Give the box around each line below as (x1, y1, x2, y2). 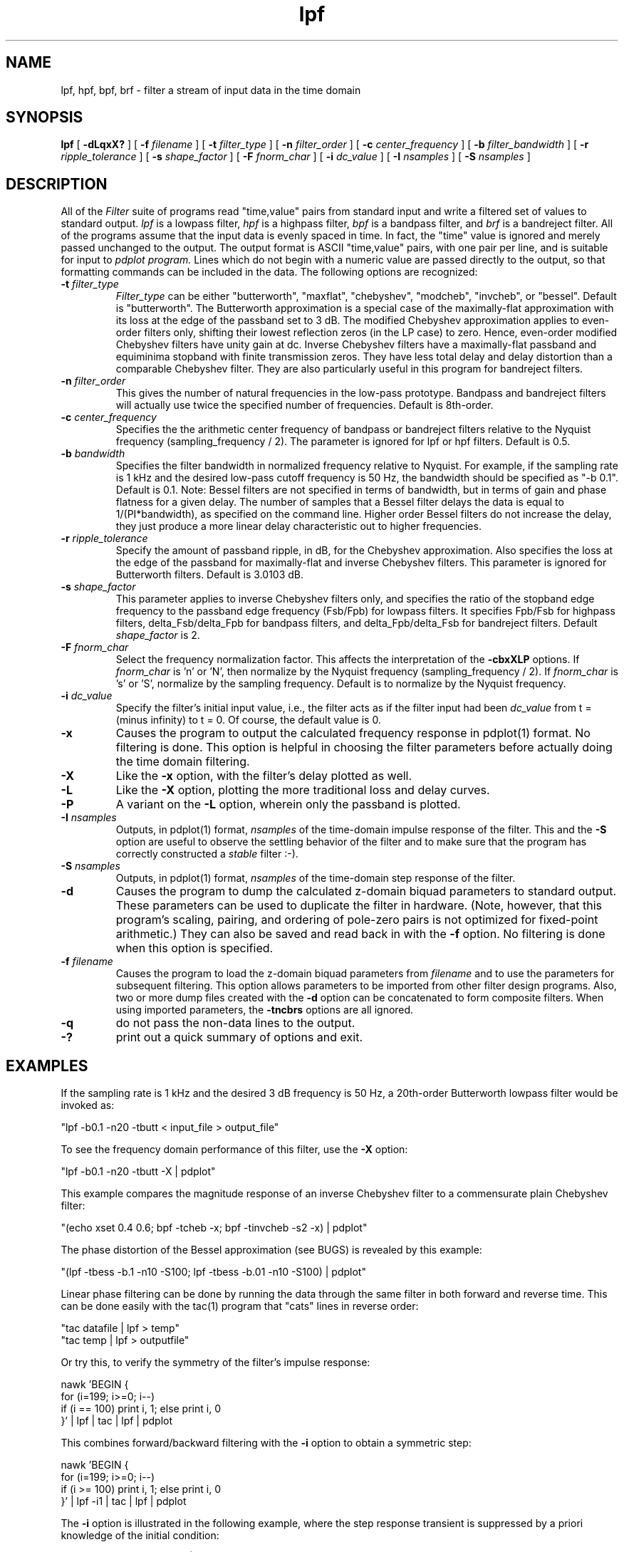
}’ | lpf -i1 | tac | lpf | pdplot (61, 1495, 187, 1508)
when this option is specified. (115, 941, 274, 956)
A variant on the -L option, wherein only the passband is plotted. (115, 797, 461, 812)
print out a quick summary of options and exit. (115, 1030, 363, 1045)
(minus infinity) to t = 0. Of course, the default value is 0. (115, 714, 381, 726)
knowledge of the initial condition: (61, 1529, 219, 1542)
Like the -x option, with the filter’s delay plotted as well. (115, 769, 412, 783)
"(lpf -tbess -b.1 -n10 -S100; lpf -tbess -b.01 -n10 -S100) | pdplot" (61, 1266, 366, 1278)
